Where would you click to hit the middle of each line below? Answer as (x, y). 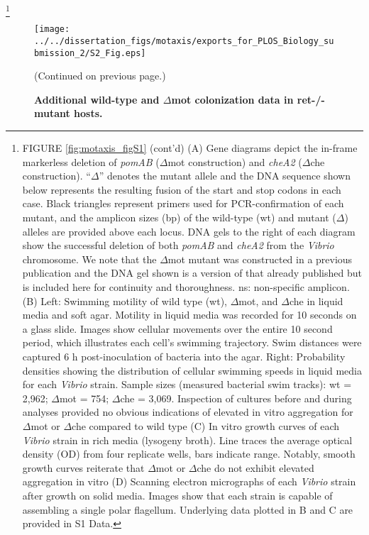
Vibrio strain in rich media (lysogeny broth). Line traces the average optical (187, 440)
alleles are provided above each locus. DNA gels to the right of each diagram (189, 231)
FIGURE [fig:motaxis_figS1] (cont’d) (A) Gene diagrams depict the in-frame (190, 148)
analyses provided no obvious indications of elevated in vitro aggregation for (188, 412)
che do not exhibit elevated (255, 467)
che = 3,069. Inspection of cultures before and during (236, 398)
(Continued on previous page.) (100, 76)
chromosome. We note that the (89, 259)
